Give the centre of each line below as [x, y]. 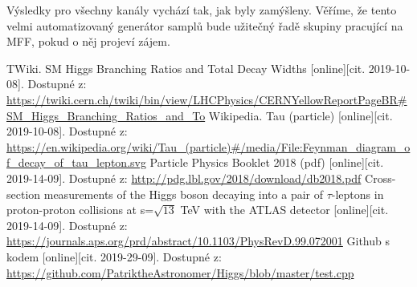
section [24, 194]
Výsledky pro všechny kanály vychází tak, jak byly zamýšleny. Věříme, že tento [202, 10]
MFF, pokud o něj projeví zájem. [88, 41]
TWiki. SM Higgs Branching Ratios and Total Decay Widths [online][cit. [186, 68]
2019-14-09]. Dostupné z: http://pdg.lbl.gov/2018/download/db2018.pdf [184, 178]
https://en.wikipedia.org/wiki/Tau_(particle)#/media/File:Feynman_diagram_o [208, 146]
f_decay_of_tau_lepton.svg [76, 162]
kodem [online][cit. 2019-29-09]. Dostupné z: [114, 256]
